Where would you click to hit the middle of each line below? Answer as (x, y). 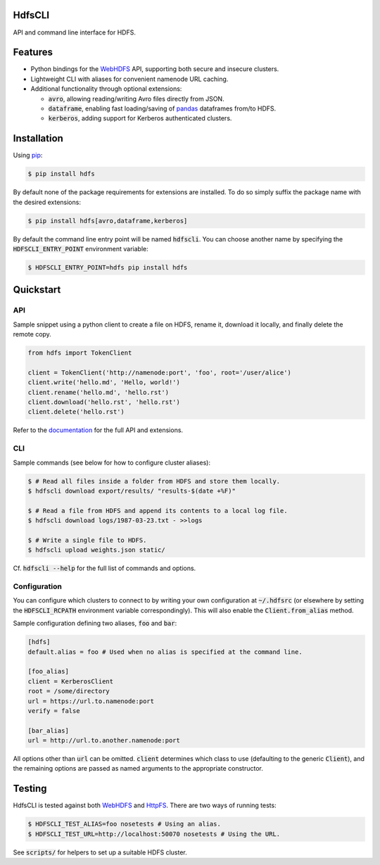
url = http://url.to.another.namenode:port (104, 740)
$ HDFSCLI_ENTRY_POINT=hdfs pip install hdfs (108, 267)
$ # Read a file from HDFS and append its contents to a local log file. (158, 511)
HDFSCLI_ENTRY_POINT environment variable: (81, 249)
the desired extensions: (47, 202)
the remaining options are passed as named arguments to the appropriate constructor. (138, 769)
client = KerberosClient (71, 681)
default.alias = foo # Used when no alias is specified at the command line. (165, 652)
